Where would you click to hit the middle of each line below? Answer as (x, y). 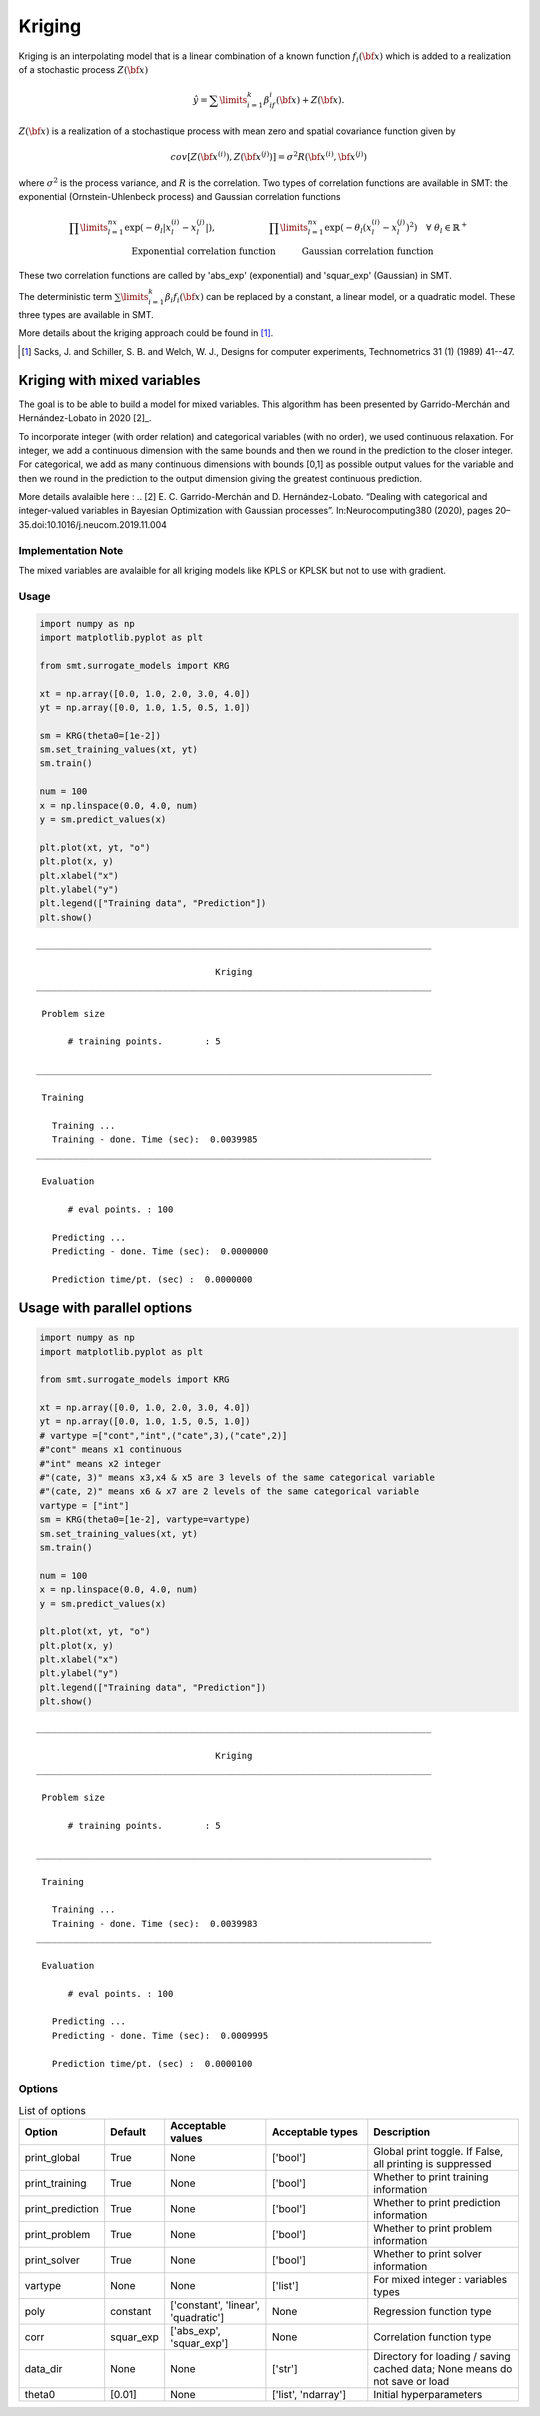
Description (401, 2132)
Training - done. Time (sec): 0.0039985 (155, 1139)
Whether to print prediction (437, 2203)
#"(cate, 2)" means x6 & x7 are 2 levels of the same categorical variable (229, 1491)
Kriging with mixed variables (109, 380)
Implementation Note (71, 550)
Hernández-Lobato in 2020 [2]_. (85, 418)
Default (128, 2132)
